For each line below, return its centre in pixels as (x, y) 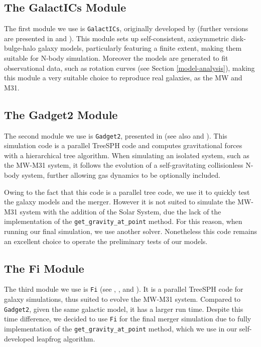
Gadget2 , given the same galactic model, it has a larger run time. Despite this (124, 309)
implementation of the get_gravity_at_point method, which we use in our (121, 329)
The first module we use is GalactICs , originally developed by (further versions (126, 28)
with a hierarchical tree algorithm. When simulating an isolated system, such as (127, 155)
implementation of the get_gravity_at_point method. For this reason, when (123, 221)
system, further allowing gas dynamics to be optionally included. (121, 175)
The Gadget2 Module (61, 114)
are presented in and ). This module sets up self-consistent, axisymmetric (116, 38)
